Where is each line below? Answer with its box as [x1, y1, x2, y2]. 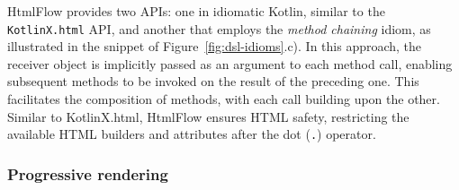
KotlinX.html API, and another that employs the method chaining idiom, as [7, 19, 431, 38]
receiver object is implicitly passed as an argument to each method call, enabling [7, 54, 453, 73]
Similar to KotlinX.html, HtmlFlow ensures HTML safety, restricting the [7, 107, 409, 125]
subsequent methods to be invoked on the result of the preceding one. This [7, 72, 419, 91]
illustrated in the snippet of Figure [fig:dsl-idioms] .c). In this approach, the [7, 37, 422, 56]
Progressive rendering [7, 162, 168, 185]
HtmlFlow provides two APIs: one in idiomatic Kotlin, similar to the [7, 2, 385, 20]
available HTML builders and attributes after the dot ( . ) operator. [7, 125, 376, 143]
